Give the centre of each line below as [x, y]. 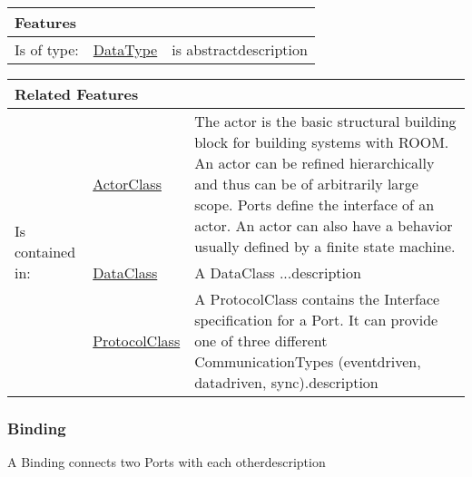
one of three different [261, 341]
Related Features [77, 94]
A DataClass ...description [278, 273]
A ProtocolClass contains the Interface [317, 299]
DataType [125, 49]
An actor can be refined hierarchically [315, 163]
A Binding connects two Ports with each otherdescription [167, 462]
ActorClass [127, 184]
